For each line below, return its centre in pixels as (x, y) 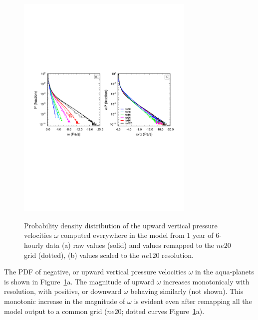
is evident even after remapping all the (193, 301)
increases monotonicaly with (206, 281)
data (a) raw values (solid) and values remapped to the (130, 245)
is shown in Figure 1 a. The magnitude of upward (79, 281)
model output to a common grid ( (56, 311)
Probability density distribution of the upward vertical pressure (121, 225)
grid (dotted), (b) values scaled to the (82, 255)
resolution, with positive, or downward (63, 291)
